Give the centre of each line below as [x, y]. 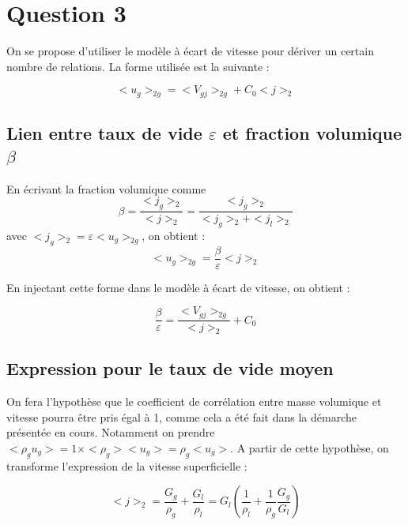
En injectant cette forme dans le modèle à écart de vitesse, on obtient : [178, 287]
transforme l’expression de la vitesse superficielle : [127, 465]
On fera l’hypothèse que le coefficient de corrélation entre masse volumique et [194, 401]
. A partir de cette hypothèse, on [310, 447]
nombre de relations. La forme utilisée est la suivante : [138, 66]
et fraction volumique [312, 132]
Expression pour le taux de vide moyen [170, 368]
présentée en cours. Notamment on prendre [111, 432]
